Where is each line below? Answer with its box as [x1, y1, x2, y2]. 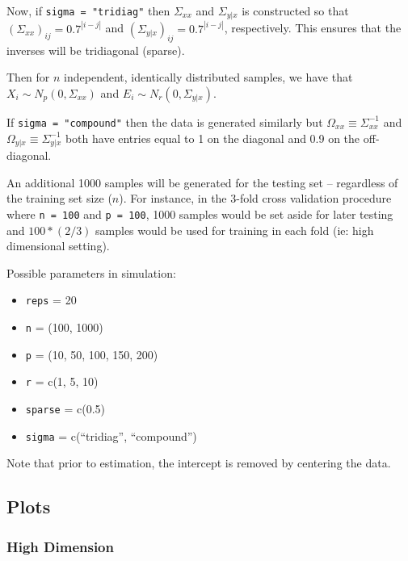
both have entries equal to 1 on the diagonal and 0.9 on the [65, 129, 360, 146]
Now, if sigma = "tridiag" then [6, 2, 170, 19]
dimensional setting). [6, 237, 110, 254]
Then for [6, 69, 50, 86]
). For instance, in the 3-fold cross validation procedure [119, 190, 392, 207]
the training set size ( [6, 190, 112, 207]
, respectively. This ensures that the [224, 19, 402, 36]
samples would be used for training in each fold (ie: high [95, 221, 374, 238]
